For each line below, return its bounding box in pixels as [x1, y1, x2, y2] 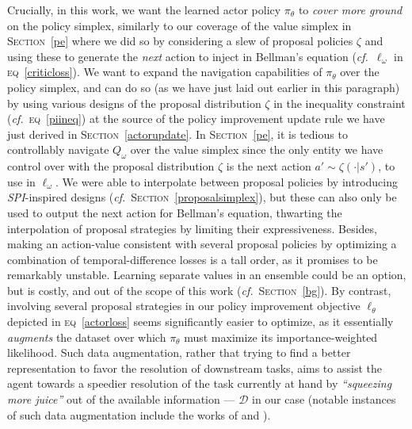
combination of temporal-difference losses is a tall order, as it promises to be [7, 251, 378, 267]
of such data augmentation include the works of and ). [7, 406, 271, 423]
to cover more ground [298, 2, 402, 17]
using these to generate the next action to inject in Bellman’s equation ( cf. [7, 48, 368, 64]
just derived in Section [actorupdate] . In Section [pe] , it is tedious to [7, 125, 348, 142]
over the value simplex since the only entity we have [130, 141, 383, 158]
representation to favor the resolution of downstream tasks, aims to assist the [7, 359, 382, 376]
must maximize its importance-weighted [184, 328, 378, 345]
